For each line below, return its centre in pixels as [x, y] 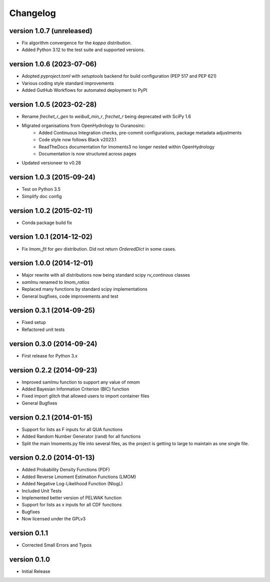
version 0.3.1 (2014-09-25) [52, 311]
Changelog [32, 13]
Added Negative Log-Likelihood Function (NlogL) [72, 484]
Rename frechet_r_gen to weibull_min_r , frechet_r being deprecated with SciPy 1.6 [106, 117]
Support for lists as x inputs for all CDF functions [72, 505]
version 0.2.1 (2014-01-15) [51, 417]
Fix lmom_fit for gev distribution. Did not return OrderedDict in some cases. [99, 249]
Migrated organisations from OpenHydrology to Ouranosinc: [84, 126]
